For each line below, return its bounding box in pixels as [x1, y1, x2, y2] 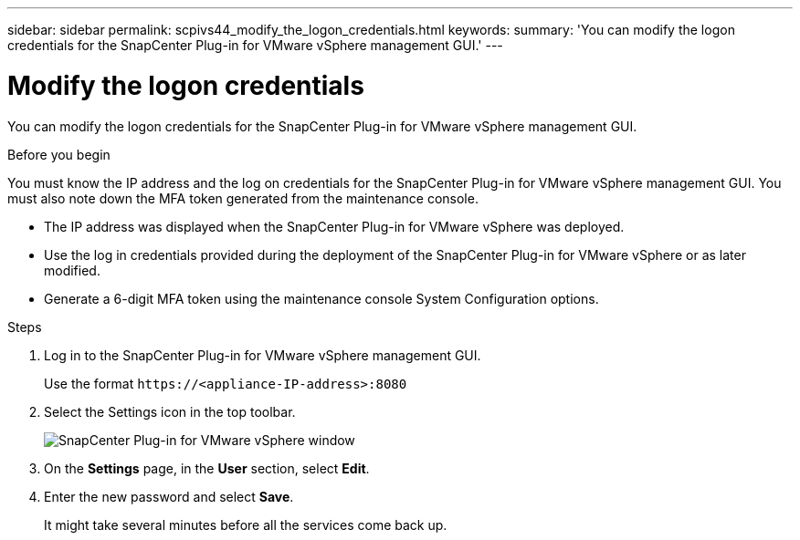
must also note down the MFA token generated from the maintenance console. [7, 190, 479, 206]
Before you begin [7, 146, 111, 162]
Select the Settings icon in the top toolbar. [44, 403, 296, 420]
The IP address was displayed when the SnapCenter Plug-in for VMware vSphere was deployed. [44, 218, 625, 234]
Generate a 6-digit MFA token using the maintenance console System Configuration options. [44, 290, 599, 306]
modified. [44, 262, 100, 278]
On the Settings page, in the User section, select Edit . [44, 460, 370, 476]
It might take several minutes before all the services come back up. [44, 516, 447, 533]
